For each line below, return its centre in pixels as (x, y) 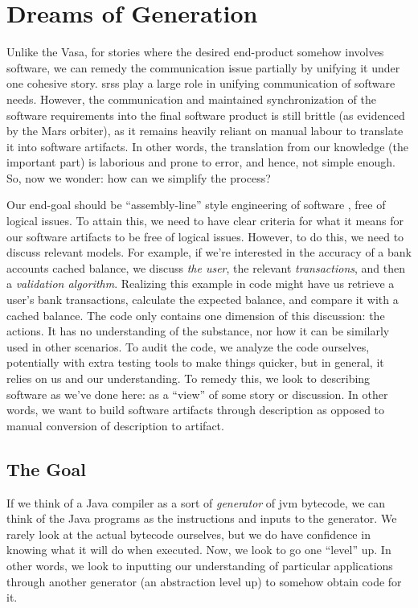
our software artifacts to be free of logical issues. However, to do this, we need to (205, 236)
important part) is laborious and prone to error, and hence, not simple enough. (201, 162)
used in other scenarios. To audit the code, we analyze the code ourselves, (188, 346)
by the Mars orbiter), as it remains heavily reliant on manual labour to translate (205, 131)
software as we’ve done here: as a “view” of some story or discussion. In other (197, 394)
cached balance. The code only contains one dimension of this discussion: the (196, 315)
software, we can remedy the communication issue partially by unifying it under (203, 67)
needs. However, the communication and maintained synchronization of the (191, 99)
